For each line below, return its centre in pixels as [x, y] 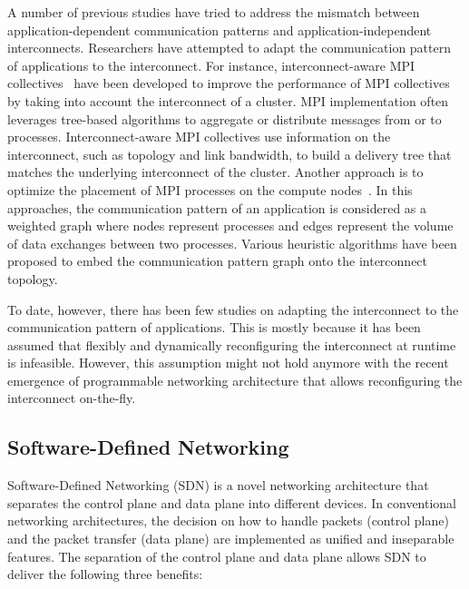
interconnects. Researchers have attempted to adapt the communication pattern [229, 48]
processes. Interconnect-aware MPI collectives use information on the [199, 137]
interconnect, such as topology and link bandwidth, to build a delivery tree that [230, 154]
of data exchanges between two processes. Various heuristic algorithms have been [232, 243]
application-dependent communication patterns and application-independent [220, 29]
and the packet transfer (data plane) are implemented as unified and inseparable [231, 539]
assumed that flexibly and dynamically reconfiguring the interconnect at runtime [232, 344]
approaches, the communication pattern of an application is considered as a [217, 207]
